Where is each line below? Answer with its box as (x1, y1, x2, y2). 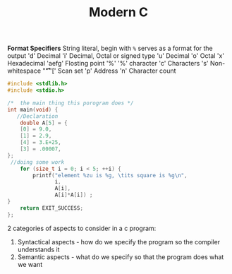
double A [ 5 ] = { (20, 119, 68, 126)
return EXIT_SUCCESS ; (20, 204, 83, 212)
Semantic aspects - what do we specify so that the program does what (17, 252, 224, 261)
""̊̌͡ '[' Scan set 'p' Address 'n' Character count (42, 66, 176, 75)
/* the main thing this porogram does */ (7, 100, 134, 107)
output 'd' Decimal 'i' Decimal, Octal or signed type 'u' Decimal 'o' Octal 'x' (7, 52, 224, 60)
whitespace (7, 66, 41, 75)
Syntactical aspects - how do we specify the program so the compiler (17, 237, 221, 246)
